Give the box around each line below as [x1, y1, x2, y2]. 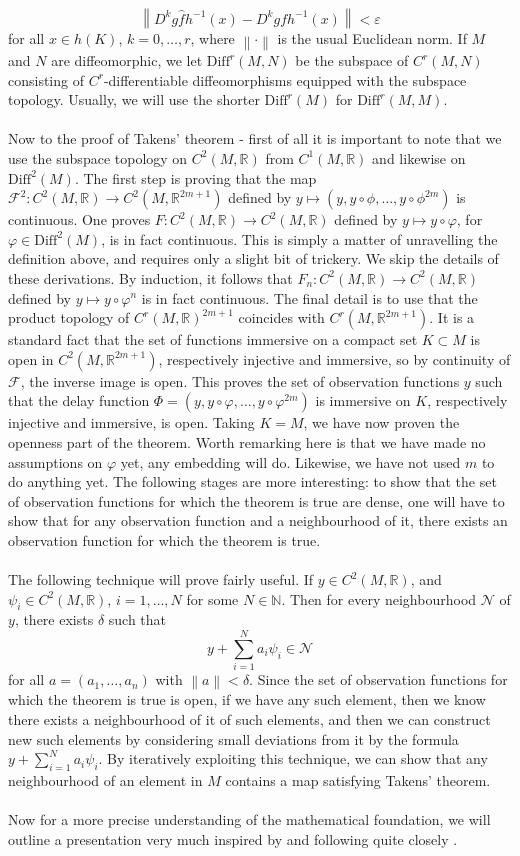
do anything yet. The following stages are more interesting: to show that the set [8, 471, 497, 492]
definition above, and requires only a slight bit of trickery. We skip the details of [8, 248, 499, 269]
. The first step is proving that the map [74, 167, 317, 188]
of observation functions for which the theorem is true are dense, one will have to [8, 490, 505, 511]
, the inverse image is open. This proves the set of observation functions [20, 370, 460, 391]
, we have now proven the [303, 412, 460, 433]
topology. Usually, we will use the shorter [8, 89, 260, 110]
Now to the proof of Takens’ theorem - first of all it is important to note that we [8, 128, 502, 149]
